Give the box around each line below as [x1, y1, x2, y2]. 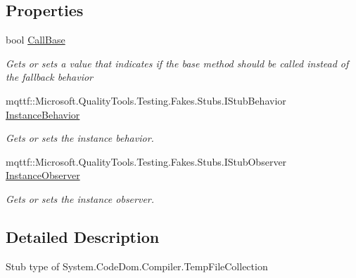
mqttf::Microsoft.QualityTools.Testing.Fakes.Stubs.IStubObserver [6, 154, 287, 168]
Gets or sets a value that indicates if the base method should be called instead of [6, 55, 349, 70]
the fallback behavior [6, 69, 93, 84]
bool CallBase [6, 32, 65, 47]
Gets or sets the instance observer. [6, 191, 155, 206]
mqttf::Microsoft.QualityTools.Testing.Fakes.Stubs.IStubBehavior [6, 93, 286, 107]
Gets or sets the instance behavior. [6, 131, 154, 145]
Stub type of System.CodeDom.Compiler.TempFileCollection [6, 258, 268, 273]
